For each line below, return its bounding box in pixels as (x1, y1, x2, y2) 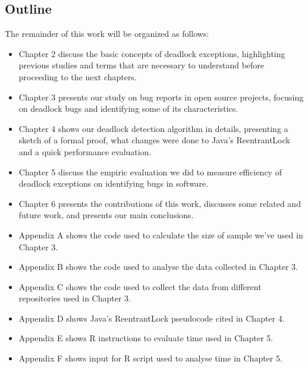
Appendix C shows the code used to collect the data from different (18, 280, 262, 292)
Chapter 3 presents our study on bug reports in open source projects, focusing (18, 90, 304, 103)
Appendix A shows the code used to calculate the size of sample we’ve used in (18, 228, 303, 241)
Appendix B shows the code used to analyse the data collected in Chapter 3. (18, 260, 298, 273)
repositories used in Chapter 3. (18, 292, 131, 304)
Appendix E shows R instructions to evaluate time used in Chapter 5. (18, 332, 274, 344)
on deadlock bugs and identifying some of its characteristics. (18, 102, 238, 115)
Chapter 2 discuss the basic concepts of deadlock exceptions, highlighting (18, 47, 285, 59)
